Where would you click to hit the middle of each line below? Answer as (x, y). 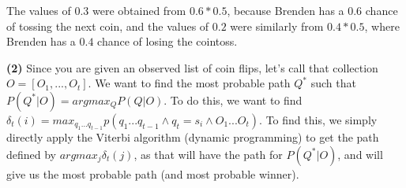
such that (333, 83)
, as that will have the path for (208, 154)
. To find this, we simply (318, 119)
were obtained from (139, 10)
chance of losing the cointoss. (167, 41)
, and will (360, 154)
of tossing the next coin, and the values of (108, 26)
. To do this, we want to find (233, 100)
